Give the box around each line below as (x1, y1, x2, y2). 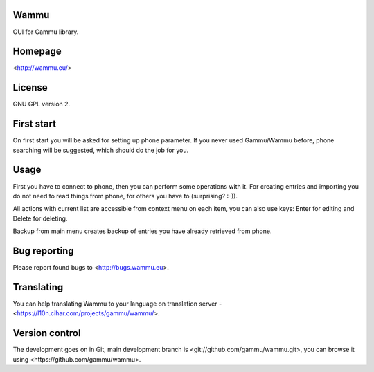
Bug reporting (12, 245, 74, 257)
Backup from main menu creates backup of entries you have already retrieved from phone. (12, 227, 272, 235)
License (12, 82, 48, 93)
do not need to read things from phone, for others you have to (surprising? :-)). (12, 192, 238, 200)
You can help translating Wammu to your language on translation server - (12, 299, 222, 308)
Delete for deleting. (12, 214, 68, 223)
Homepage (12, 46, 62, 57)
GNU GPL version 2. (12, 100, 71, 109)
